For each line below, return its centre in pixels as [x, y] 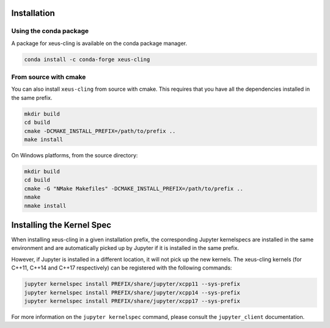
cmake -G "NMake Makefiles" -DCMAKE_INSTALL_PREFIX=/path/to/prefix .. [134, 188]
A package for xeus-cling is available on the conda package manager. [99, 43]
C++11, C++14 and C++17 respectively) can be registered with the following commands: [122, 268]
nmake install [45, 205]
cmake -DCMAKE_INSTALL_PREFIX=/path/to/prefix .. [100, 131]
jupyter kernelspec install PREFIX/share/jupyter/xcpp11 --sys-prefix [132, 284]
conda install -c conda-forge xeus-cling [87, 59]
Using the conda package [50, 31]
